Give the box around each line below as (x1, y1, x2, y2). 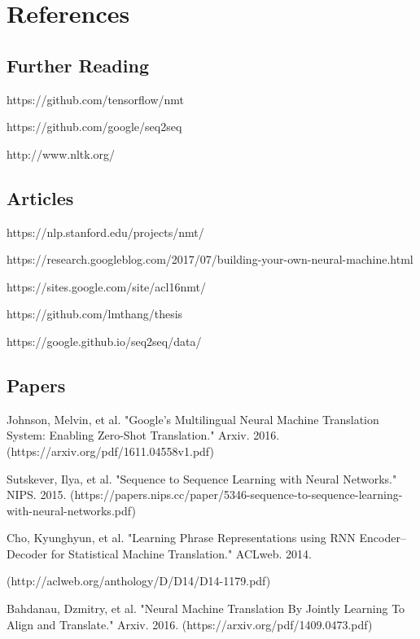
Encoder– (359, 529, 406, 546)
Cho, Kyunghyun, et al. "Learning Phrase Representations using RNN (7, 529, 356, 546)
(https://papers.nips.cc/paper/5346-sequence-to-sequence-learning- (69, 486, 403, 503)
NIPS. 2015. (7, 486, 67, 503)
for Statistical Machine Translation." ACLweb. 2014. (50, 545, 312, 562)
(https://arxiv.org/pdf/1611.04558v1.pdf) (7, 442, 214, 459)
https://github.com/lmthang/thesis (7, 305, 183, 322)
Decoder (7, 545, 48, 562)
